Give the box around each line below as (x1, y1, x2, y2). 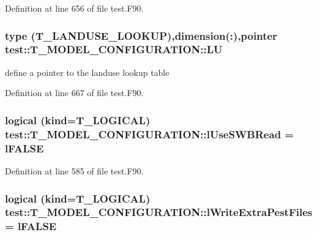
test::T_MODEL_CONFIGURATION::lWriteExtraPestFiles (5, 204, 313, 220)
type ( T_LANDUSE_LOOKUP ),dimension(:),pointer (5, 28, 277, 43)
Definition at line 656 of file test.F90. (5, 2, 144, 14)
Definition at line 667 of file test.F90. (5, 86, 144, 99)
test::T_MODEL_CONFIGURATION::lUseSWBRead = (5, 126, 294, 141)
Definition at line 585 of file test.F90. (5, 164, 144, 177)
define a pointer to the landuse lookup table (5, 65, 170, 78)
